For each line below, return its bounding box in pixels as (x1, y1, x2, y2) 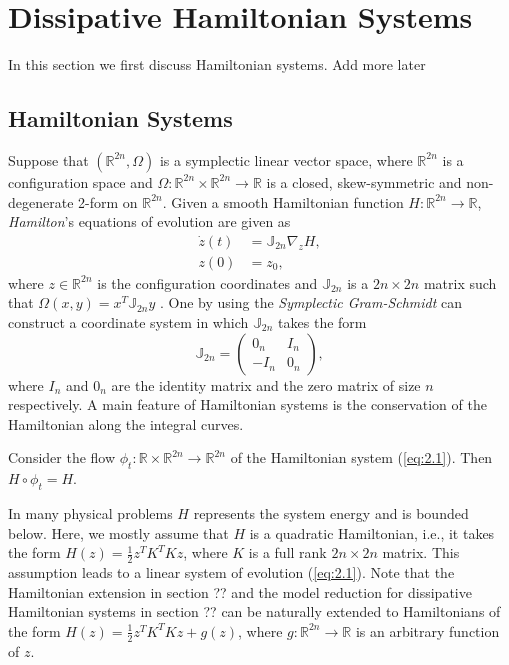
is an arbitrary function (355, 620, 500, 641)
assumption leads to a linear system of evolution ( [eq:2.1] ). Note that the (8, 561, 455, 582)
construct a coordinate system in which (8, 311, 249, 332)
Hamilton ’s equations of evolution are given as (8, 211, 291, 232)
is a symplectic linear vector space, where (159, 149, 413, 170)
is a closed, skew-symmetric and (266, 171, 462, 192)
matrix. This (382, 542, 460, 563)
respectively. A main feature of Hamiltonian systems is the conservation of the (8, 394, 487, 415)
